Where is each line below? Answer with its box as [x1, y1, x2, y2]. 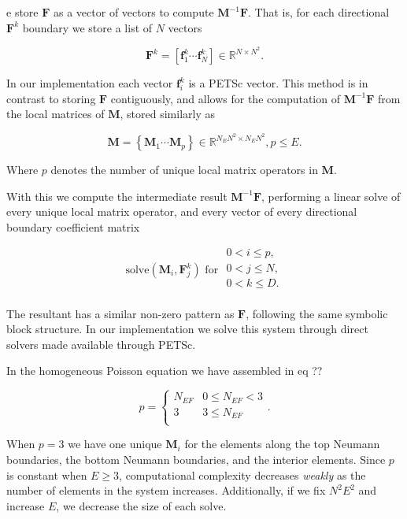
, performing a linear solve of [261, 187, 401, 204]
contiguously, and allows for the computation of [110, 90, 340, 106]
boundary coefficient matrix [6, 218, 140, 235]
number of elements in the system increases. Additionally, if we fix [6, 482, 326, 499]
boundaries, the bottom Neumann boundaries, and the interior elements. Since [6, 451, 386, 468]
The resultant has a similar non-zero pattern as [6, 305, 235, 321]
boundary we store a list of [22, 19, 153, 35]
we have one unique [68, 436, 162, 452]
